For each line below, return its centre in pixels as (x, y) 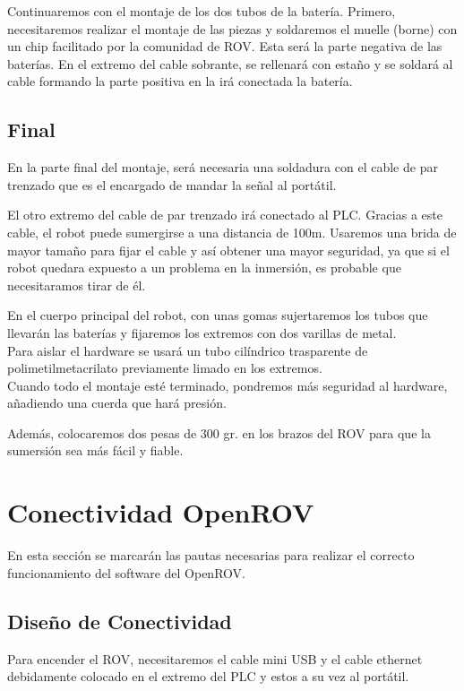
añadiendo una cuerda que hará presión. (117, 403)
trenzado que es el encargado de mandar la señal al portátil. (172, 184)
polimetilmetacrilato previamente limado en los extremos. (165, 368)
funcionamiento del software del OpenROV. (126, 572)
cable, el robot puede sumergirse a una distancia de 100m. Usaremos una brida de (232, 232)
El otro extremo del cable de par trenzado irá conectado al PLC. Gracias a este (225, 215)
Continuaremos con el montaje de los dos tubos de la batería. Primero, (202, 11)
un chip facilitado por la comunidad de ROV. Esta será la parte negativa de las (225, 46)
